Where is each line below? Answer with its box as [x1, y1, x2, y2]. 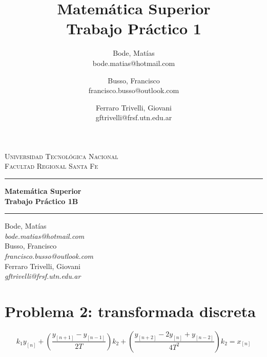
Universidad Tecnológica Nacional [5, 150, 118, 161]
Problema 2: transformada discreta [5, 301, 256, 321]
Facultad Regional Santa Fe [5, 161, 98, 171]
